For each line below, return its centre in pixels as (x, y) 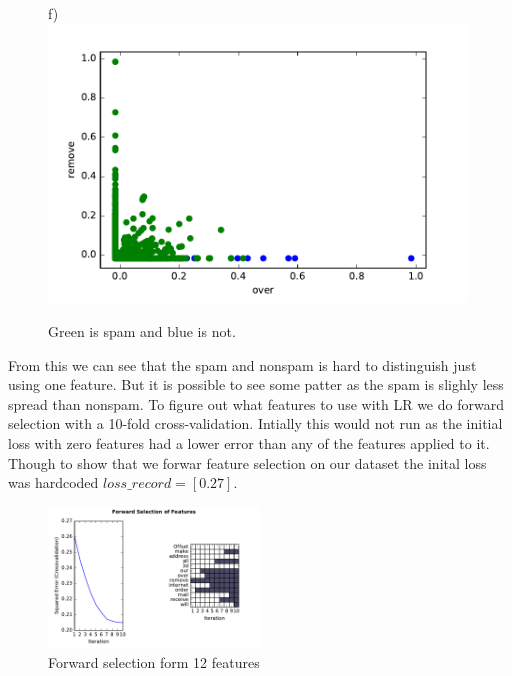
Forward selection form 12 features (154, 661)
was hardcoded (53, 482)
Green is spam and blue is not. (142, 331)
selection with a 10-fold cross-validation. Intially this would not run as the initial (255, 423)
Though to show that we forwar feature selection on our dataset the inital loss (247, 462)
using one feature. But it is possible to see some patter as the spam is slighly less (256, 384)
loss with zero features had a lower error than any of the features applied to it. (249, 442)
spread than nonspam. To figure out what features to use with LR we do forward (256, 403)
